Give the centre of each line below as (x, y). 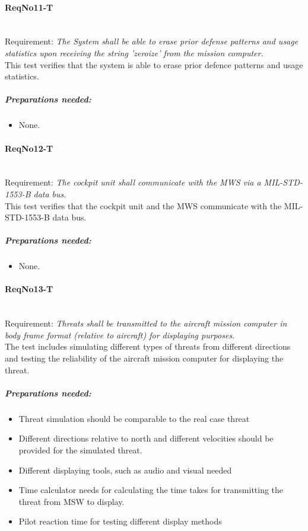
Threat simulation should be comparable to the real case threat (134, 418)
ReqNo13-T (29, 289)
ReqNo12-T (29, 148)
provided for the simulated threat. (80, 450)
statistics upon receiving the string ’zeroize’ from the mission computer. (134, 52)
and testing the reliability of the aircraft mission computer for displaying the (144, 358)
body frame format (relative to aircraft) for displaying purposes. (120, 335)
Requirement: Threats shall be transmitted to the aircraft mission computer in (146, 323)
